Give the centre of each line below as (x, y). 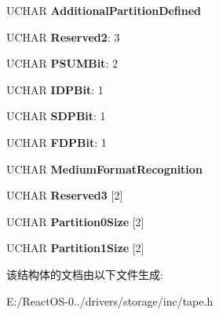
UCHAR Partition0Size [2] (75, 221)
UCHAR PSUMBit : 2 (62, 63)
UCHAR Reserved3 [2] (65, 195)
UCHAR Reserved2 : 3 (63, 37)
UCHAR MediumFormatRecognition (104, 168)
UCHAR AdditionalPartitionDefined (104, 10)
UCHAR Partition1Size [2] (75, 248)
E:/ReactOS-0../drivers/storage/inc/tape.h (110, 300)
